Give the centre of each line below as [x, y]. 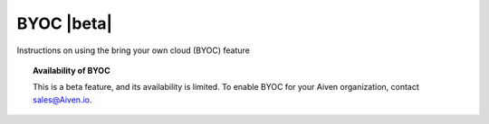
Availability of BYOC [72, 70]
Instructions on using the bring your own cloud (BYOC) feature [134, 50]
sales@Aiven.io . [62, 100]
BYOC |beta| [65, 23]
